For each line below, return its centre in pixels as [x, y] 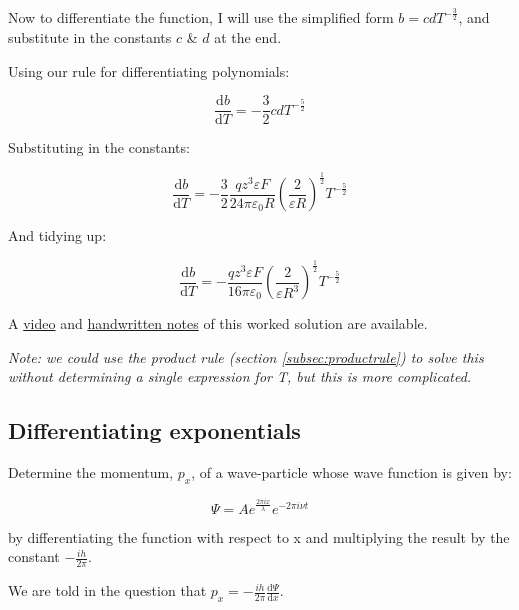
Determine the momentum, [91, 472]
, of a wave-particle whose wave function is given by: [351, 472]
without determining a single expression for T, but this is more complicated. [240, 376]
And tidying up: [57, 235]
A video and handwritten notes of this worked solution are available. [218, 323]
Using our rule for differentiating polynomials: [149, 70]
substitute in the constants [90, 36]
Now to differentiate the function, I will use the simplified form [201, 17]
